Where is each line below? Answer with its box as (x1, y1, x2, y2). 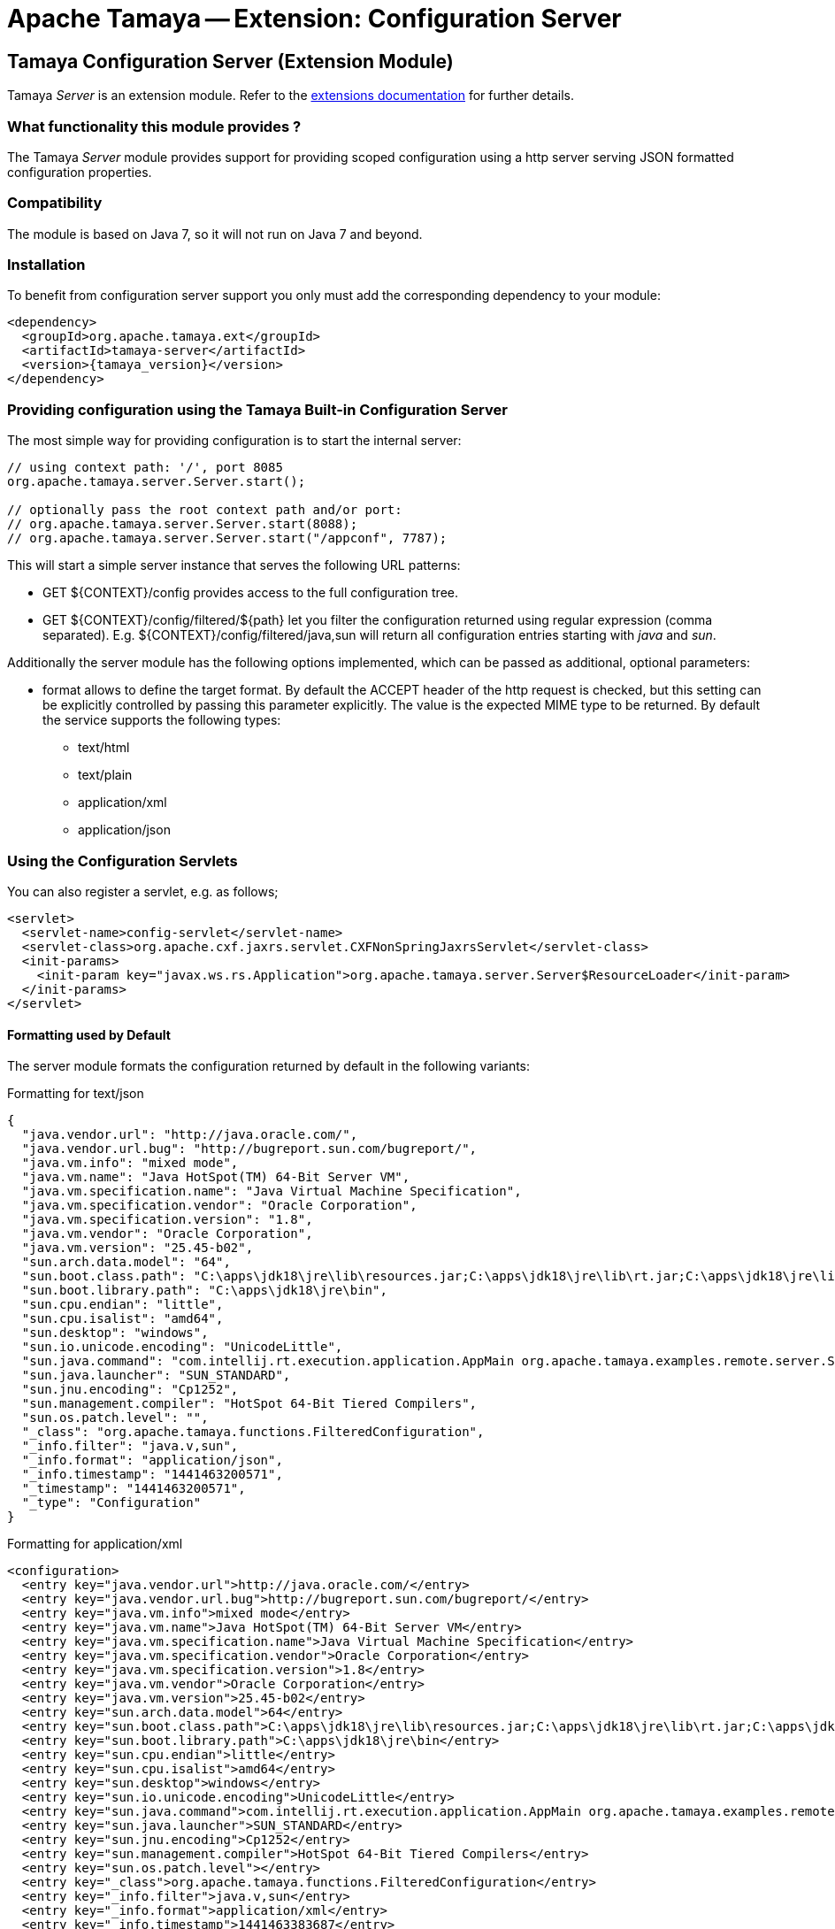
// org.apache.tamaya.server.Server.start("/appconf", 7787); (7, 531, 448, 546)
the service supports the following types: (42, 712, 281, 728)
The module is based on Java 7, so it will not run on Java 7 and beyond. (7, 226, 423, 242)
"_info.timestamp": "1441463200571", (21, 1467, 283, 1482)
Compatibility (7, 194, 103, 212)
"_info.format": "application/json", (21, 1453, 283, 1468)
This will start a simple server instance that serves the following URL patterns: (7, 557, 461, 573)
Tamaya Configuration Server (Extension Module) (7, 50, 454, 73)
